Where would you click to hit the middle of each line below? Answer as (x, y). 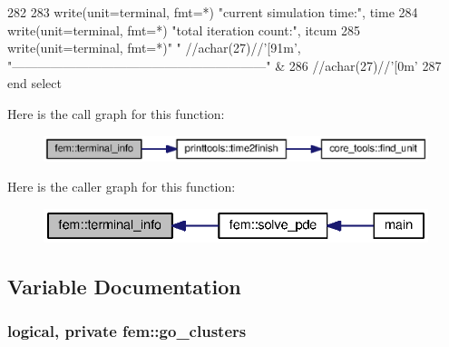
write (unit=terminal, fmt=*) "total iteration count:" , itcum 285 (184, 30)
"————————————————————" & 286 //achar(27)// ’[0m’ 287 (224, 65)
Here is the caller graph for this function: (122, 187)
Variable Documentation (124, 287)
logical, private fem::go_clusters (127, 331)
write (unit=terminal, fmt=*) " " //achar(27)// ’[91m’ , (154, 48)
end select (34, 83)
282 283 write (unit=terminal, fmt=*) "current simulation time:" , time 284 (213, 12)
